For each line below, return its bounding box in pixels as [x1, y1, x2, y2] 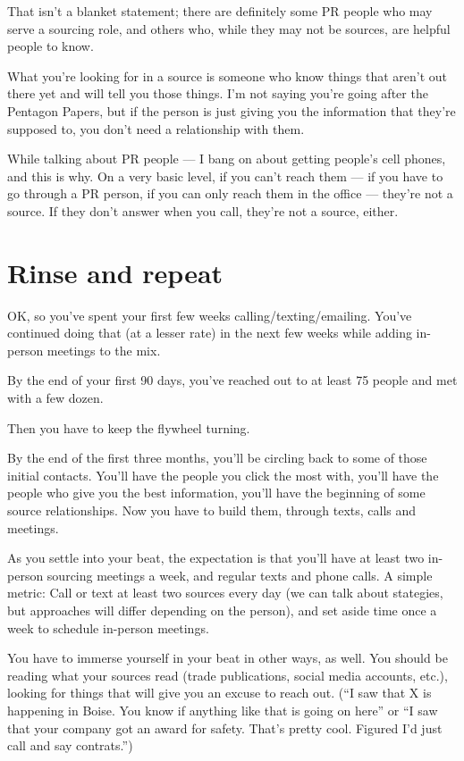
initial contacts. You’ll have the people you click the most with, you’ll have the [7, 465, 439, 484]
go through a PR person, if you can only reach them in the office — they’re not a [7, 184, 453, 203]
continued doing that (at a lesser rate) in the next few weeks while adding [7, 323, 412, 342]
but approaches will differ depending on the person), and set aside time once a [7, 600, 437, 619]
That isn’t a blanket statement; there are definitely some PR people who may [7, 2, 433, 20]
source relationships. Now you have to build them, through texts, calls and [7, 501, 417, 519]
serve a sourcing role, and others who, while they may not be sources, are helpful [7, 19, 451, 38]
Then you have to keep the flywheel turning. [7, 418, 250, 437]
